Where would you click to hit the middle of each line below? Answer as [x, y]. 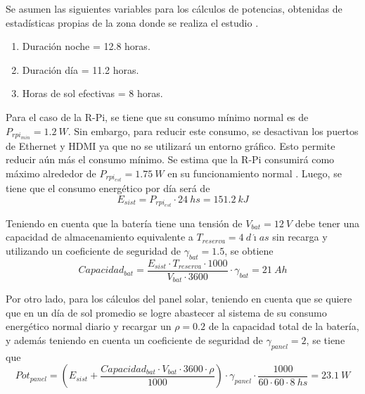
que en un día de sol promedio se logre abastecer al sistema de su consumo [166, 312]
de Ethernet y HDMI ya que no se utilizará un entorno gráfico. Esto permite [171, 145]
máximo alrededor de [51, 173]
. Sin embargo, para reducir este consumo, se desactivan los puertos [213, 131]
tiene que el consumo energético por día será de [108, 188]
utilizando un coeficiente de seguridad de [94, 250]
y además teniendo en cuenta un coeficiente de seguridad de [134, 339]
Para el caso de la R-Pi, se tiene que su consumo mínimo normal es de [157, 116]
